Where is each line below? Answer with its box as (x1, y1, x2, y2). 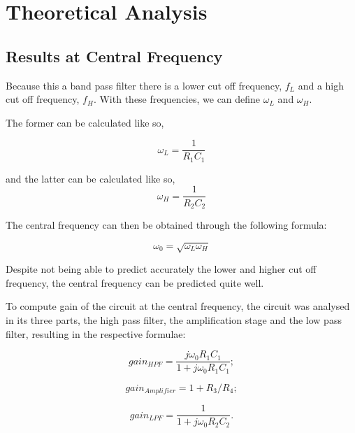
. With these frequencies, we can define (93, 92, 261, 106)
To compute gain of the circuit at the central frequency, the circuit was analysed (6, 299, 350, 313)
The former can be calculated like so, (6, 115, 164, 129)
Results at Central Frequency (6, 45, 223, 66)
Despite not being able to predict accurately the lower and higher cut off (6, 262, 317, 276)
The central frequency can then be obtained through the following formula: (6, 217, 327, 232)
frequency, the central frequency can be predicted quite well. (6, 275, 264, 290)
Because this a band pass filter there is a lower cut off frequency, (6, 78, 282, 92)
